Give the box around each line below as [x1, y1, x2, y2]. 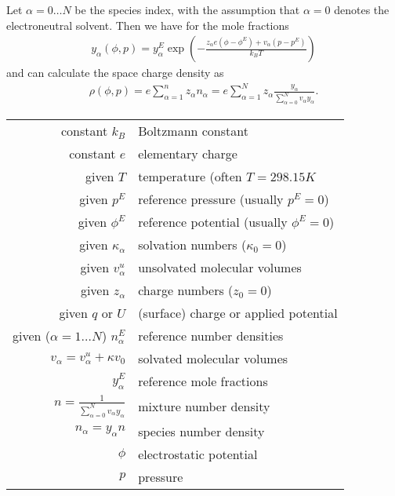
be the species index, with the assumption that [74, 2, 300, 17]
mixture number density [138, 397, 270, 415]
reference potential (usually [138, 213, 288, 232]
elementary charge [138, 144, 237, 163]
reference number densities [138, 326, 284, 345]
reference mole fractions [138, 372, 268, 391]
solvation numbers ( [138, 235, 247, 254]
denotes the [334, 2, 390, 17]
